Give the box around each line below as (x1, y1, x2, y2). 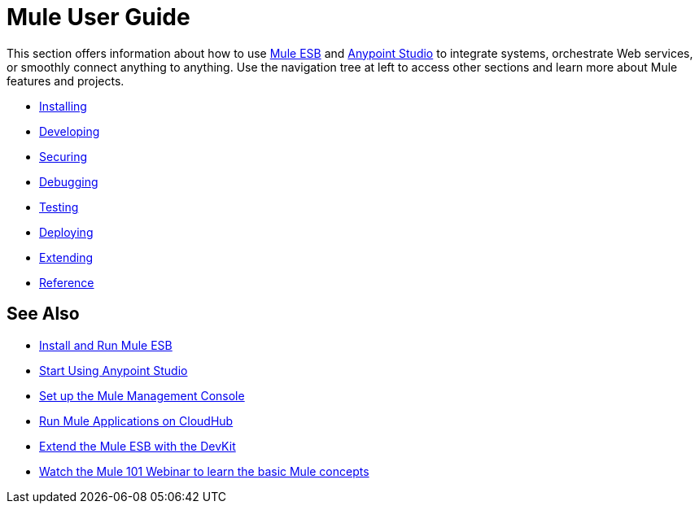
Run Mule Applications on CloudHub (39, 413, 234, 428)
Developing (39, 124, 100, 138)
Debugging (39, 174, 98, 189)
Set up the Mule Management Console (39, 388, 245, 403)
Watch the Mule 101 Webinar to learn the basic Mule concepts (39, 464, 369, 478)
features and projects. (7, 73, 125, 88)
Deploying (39, 224, 94, 239)
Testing (39, 199, 79, 214)
